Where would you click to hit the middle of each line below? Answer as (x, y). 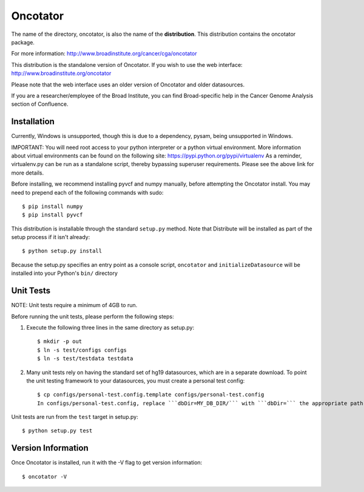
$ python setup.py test (57, 431)
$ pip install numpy (52, 206)
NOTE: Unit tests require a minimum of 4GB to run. (74, 305)
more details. (28, 173)
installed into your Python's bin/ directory (65, 273)
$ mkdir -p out (60, 341)
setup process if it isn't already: (51, 237)
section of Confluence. (40, 104)
